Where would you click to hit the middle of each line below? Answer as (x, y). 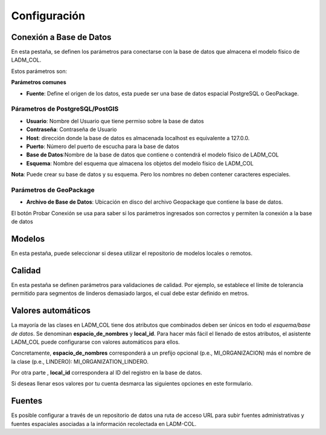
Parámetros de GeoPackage (53, 190)
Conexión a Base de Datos (61, 37)
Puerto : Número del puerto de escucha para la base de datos (103, 146)
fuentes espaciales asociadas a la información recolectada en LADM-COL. (104, 424)
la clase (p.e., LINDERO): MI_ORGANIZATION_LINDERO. (80, 361)
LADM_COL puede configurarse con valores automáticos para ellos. (96, 342)
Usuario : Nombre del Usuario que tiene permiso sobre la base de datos (115, 121)
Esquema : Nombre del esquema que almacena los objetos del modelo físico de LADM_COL (140, 163)
